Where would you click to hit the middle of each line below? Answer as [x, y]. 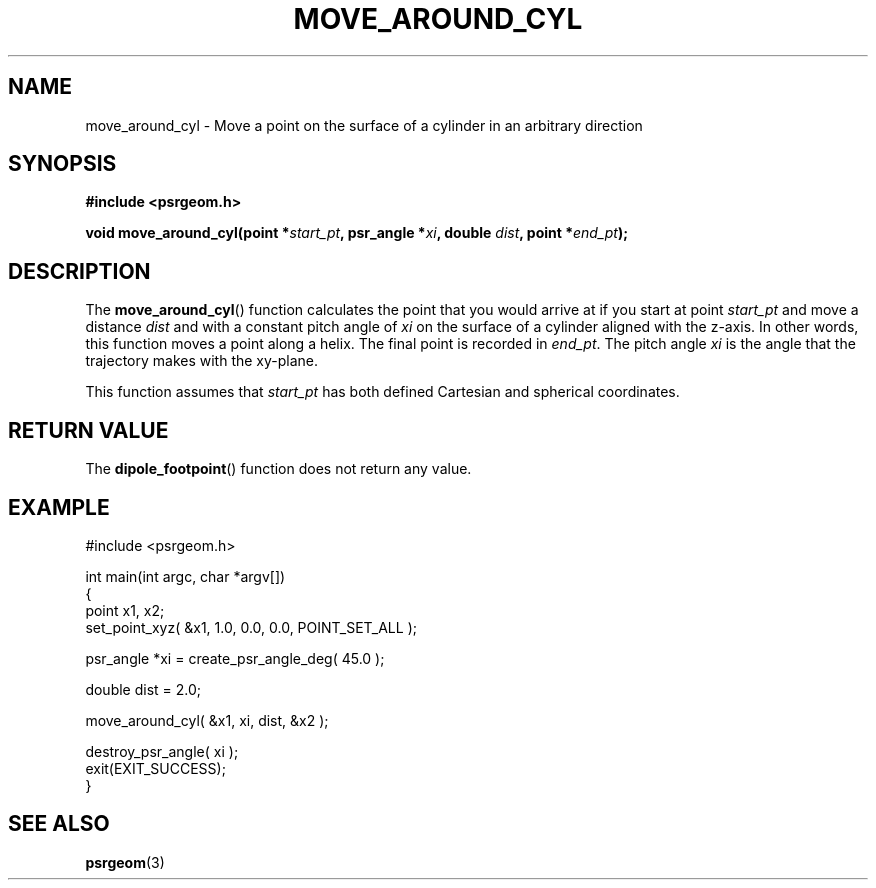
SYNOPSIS [62, 164]
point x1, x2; [125, 610]
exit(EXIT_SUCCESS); [155, 768]
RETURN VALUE [88, 430]
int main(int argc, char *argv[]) [185, 576]
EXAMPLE [59, 507]
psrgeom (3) [125, 862]
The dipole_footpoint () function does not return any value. [278, 469]
